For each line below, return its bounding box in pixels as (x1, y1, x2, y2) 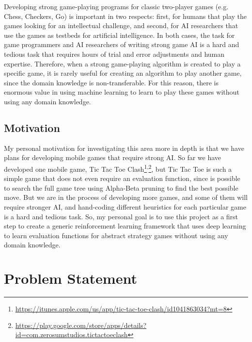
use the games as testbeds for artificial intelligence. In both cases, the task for (4, 30, 235, 40)
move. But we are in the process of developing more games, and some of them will (4, 192, 248, 202)
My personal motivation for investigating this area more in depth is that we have (4, 143, 244, 153)
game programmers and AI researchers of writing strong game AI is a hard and (4, 39, 239, 49)
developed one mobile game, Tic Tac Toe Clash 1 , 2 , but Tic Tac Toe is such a (4, 162, 232, 174)
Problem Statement (4, 268, 137, 288)
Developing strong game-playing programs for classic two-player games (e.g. (4, 1, 229, 11)
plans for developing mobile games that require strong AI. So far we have (4, 152, 221, 163)
